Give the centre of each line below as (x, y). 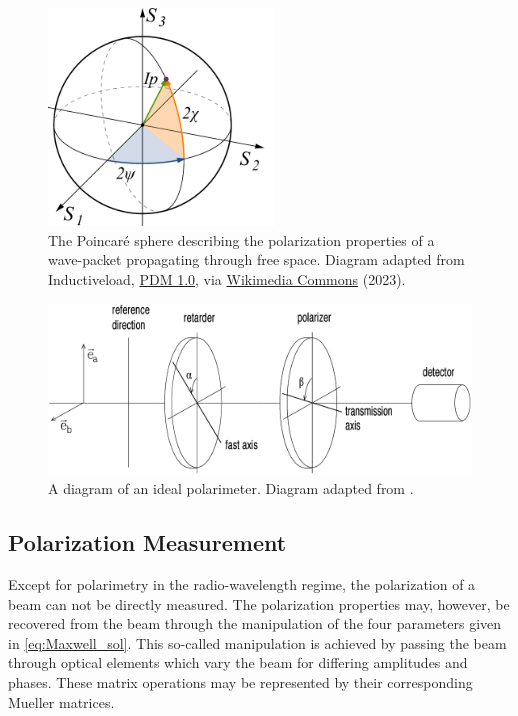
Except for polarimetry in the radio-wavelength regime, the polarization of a (242, 584)
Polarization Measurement (147, 542)
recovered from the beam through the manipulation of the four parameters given (255, 623)
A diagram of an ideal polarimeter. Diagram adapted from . (231, 488)
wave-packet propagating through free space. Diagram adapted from (256, 259)
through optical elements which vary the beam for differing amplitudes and (238, 662)
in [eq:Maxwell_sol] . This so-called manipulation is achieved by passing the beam (257, 642)
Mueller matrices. (61, 701)
